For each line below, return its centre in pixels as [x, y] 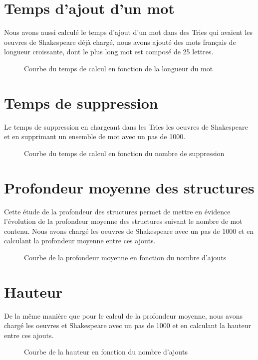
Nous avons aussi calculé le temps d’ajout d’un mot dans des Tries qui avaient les [129, 32]
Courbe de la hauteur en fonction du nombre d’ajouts [106, 352]
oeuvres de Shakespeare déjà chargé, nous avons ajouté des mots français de [120, 42]
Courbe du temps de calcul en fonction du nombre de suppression [124, 153]
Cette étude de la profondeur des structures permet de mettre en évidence [117, 211]
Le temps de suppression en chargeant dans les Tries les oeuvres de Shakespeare [126, 126]
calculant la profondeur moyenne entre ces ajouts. [80, 241]
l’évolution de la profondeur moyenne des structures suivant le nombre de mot [123, 221]
